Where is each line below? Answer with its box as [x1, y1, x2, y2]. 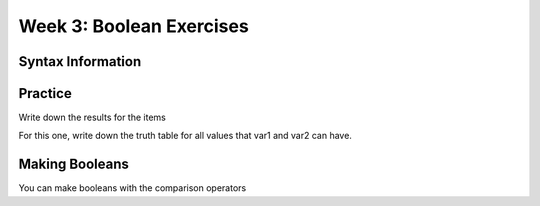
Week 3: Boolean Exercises [18, 15, 249, 37]
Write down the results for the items [18, 111, 167, 124]
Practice [18, 85, 72, 102]
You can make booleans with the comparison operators [18, 182, 247, 194]
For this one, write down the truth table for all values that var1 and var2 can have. [18, 130, 352, 142]
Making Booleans [18, 156, 130, 173]
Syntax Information [18, 53, 142, 70]
